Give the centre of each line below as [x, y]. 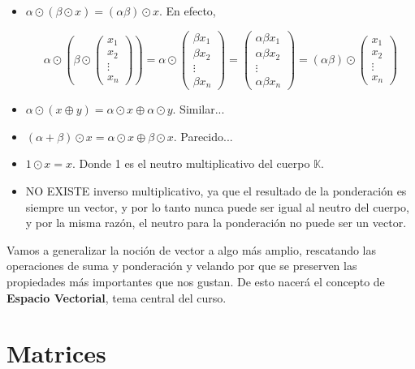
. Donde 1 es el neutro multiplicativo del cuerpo [191, 163]
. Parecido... [203, 136]
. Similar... [199, 109]
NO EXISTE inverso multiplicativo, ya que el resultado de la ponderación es [216, 190]
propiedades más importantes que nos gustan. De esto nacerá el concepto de [196, 281]
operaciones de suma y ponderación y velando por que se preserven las [182, 266]
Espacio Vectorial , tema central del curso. [117, 297]
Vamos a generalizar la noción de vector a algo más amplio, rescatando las [192, 249]
